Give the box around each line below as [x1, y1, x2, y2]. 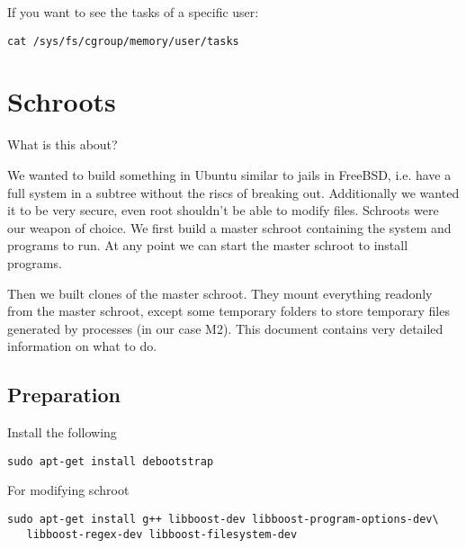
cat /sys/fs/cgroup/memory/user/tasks [7, 34, 239, 48]
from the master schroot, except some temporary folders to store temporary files [7, 301, 450, 320]
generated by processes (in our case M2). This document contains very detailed [7, 319, 444, 337]
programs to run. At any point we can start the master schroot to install [7, 236, 408, 255]
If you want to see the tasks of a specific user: [7, 3, 259, 21]
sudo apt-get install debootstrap [7, 454, 214, 468]
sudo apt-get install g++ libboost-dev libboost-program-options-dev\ [7, 512, 439, 526]
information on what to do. [7, 337, 157, 355]
